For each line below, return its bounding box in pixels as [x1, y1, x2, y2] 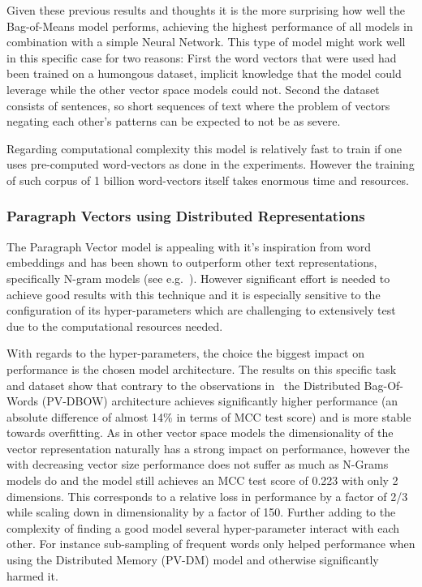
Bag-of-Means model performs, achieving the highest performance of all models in [6, 17, 413, 34]
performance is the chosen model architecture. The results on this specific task [6, 360, 397, 377]
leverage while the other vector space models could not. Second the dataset [6, 80, 380, 97]
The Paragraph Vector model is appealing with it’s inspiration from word [6, 238, 372, 255]
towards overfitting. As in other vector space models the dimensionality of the [6, 424, 394, 441]
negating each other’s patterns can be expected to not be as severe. [6, 113, 341, 130]
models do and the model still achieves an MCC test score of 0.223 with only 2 [6, 472, 398, 489]
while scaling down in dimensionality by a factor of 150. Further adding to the [6, 503, 396, 521]
